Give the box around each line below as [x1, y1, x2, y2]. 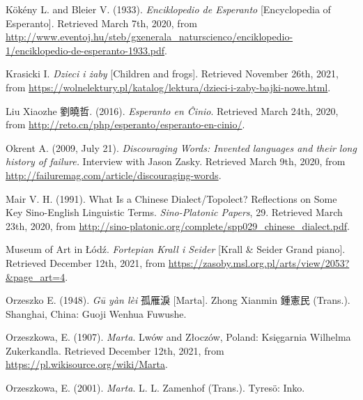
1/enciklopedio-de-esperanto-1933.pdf [6, 43, 165, 57]
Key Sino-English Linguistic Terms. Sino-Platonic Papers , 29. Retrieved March [6, 205, 343, 220]
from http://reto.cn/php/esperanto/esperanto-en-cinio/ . [6, 117, 245, 132]
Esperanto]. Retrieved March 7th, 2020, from [6, 15, 197, 30]
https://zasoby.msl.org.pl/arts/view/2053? [168, 255, 350, 270]
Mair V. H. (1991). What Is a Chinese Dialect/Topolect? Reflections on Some [6, 191, 337, 206]
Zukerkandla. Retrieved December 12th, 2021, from [6, 343, 224, 357]
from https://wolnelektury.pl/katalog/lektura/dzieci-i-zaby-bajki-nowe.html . [6, 79, 331, 94]
